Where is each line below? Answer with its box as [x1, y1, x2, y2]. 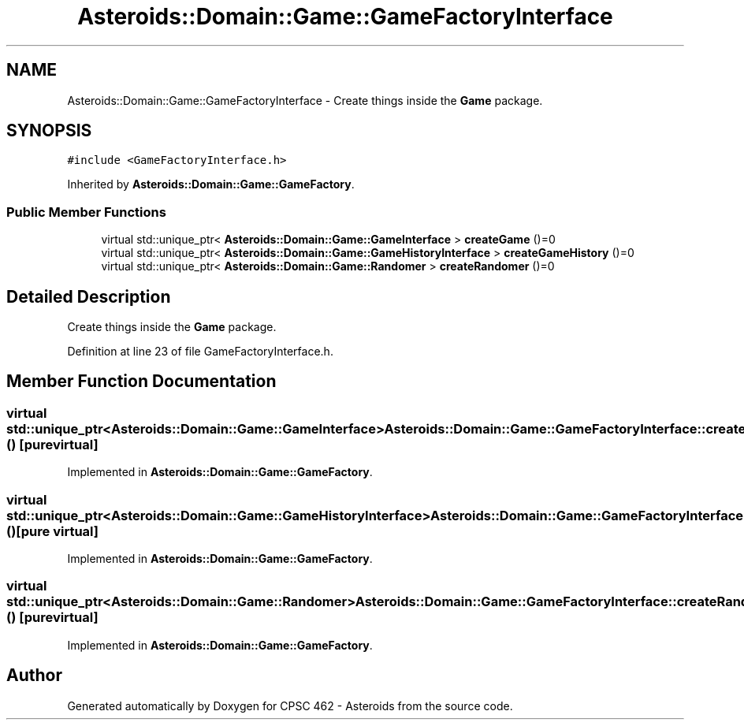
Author [6, 665, 62, 686]
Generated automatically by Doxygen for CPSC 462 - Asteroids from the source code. [67, 698, 513, 713]
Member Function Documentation [6, 371, 277, 392]
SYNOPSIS [6, 121, 92, 141]
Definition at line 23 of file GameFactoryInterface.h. [67, 344, 333, 359]
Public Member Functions [6, 203, 166, 220]
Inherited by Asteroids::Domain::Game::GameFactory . [67, 177, 355, 192]
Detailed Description [6, 286, 171, 307]
